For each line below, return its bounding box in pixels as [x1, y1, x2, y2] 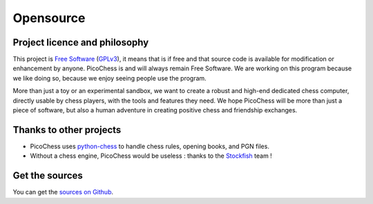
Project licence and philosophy [12, 37, 149, 48]
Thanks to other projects [12, 124, 122, 136]
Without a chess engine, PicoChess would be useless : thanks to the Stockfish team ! [30, 152, 272, 160]
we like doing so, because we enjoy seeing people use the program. [12, 74, 207, 82]
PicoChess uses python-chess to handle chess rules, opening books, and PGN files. [30, 142, 269, 150]
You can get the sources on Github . [12, 188, 114, 196]
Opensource [12, 10, 86, 25]
